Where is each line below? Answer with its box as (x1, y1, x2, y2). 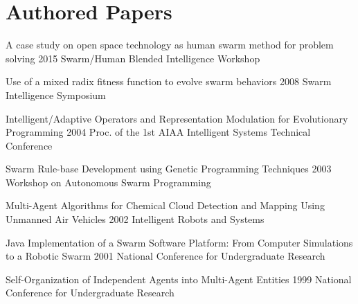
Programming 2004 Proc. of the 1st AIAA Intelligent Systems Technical (6, 125, 311, 139)
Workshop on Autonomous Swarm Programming (6, 175, 211, 189)
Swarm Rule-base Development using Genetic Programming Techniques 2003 (6, 161, 332, 176)
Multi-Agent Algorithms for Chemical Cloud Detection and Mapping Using (6, 198, 325, 213)
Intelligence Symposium (6, 87, 106, 102)
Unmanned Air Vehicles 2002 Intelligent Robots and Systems (6, 212, 265, 226)
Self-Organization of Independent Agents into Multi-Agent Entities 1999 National (6, 271, 352, 286)
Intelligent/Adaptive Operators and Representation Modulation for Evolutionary (6, 111, 348, 125)
